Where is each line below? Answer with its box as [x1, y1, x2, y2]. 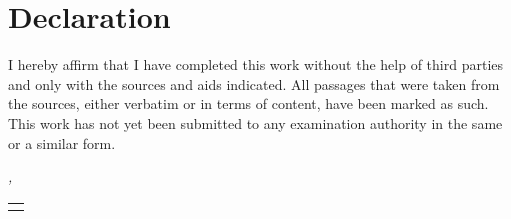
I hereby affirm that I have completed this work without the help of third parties [8, 54, 504, 75]
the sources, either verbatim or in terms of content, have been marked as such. [8, 93, 489, 114]
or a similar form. [8, 132, 116, 153]
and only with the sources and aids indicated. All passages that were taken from [8, 73, 500, 94]
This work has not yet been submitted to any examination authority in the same [8, 112, 503, 133]
